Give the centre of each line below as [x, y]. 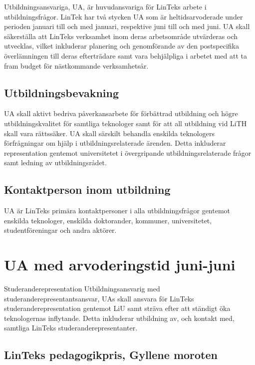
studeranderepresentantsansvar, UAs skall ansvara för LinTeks [99, 298]
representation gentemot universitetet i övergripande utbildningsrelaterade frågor [128, 152]
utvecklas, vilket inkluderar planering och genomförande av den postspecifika [122, 46]
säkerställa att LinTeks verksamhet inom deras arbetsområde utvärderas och [121, 36]
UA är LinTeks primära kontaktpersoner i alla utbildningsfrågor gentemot [117, 211]
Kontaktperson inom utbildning [87, 190]
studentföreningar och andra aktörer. [60, 230]
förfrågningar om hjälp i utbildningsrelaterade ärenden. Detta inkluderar [115, 143]
